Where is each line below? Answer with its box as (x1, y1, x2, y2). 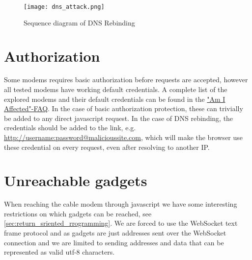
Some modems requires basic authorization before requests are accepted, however (4, 74, 248, 85)
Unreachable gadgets (4, 170, 147, 190)
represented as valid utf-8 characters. (4, 247, 115, 257)
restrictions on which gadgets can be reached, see (4, 208, 152, 218)
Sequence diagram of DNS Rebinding (24, 17, 135, 27)
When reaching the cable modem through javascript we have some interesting (4, 199, 237, 209)
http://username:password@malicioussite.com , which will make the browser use (4, 132, 243, 142)
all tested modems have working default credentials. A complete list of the (4, 84, 227, 94)
